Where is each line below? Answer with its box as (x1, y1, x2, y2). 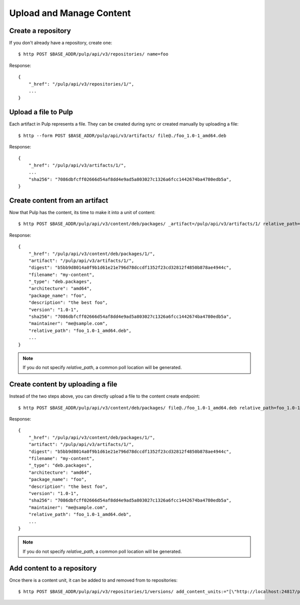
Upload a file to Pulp (9, 108, 73, 116)
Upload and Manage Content (9, 7, 131, 18)
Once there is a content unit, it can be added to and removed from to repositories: (9, 577, 177, 583)
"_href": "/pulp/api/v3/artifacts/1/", (28, 162, 126, 168)
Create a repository (9, 26, 71, 35)
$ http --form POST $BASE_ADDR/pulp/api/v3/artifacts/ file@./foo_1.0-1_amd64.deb (18, 132, 226, 138)
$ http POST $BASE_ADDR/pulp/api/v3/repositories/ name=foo (18, 51, 168, 57)
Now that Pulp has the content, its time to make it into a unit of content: (9, 209, 156, 215)
